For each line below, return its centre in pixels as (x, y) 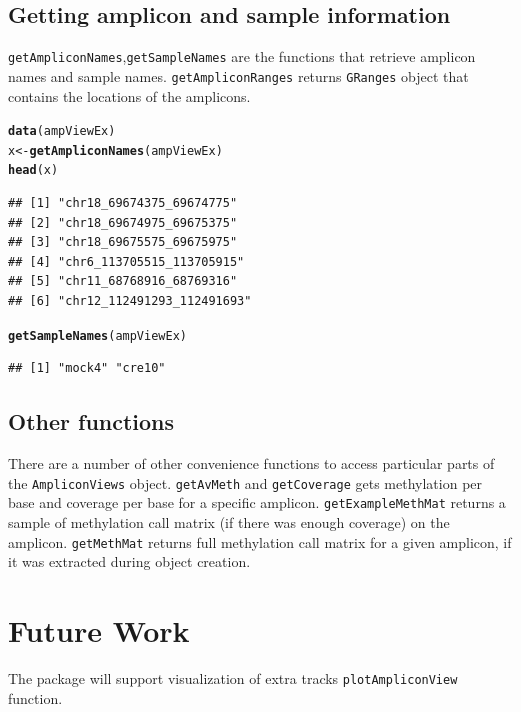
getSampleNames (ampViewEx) (97, 335)
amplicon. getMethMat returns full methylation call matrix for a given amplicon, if (260, 541)
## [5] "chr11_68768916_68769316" (123, 281)
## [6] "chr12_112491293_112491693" (130, 301)
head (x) (33, 170)
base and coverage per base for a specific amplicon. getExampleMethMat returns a (257, 502)
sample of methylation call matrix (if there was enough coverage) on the (229, 522)
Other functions (91, 421)
